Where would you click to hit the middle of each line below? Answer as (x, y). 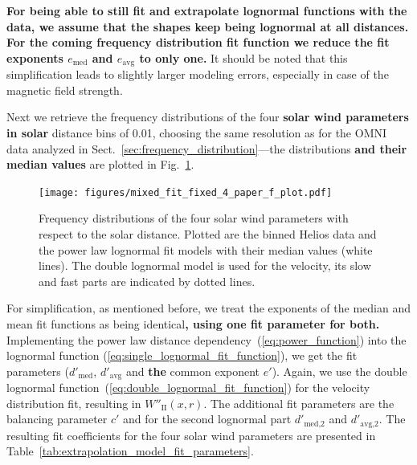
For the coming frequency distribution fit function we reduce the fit (198, 42)
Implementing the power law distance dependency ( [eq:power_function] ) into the (206, 339)
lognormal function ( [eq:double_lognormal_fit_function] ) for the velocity (188, 387)
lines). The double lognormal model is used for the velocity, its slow (205, 265)
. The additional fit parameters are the (299, 403)
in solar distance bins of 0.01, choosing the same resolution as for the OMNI (197, 133)
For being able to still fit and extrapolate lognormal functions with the (207, 10)
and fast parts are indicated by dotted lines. (147, 281)
